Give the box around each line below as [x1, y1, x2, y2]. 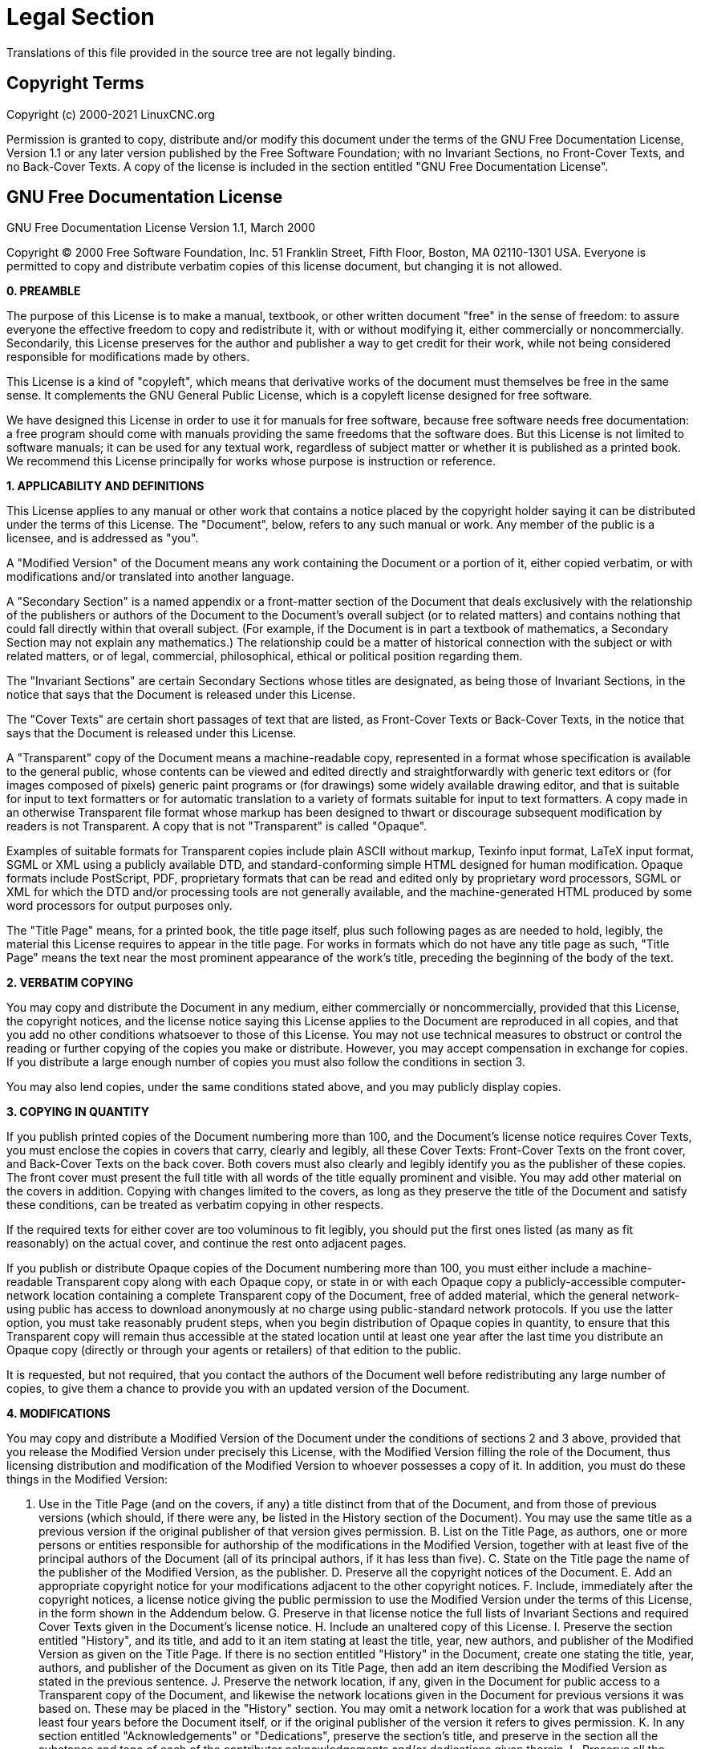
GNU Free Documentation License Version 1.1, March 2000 [6, 221, 316, 235]
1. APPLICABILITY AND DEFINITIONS [6, 479, 205, 493]
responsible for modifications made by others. [6, 350, 250, 364]
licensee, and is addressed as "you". [6, 531, 199, 546]
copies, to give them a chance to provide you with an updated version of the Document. [6, 1382, 470, 1396]
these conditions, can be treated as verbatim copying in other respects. [6, 1198, 384, 1212]
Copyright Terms [6, 73, 144, 94]
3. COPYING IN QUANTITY [6, 1105, 150, 1119]
